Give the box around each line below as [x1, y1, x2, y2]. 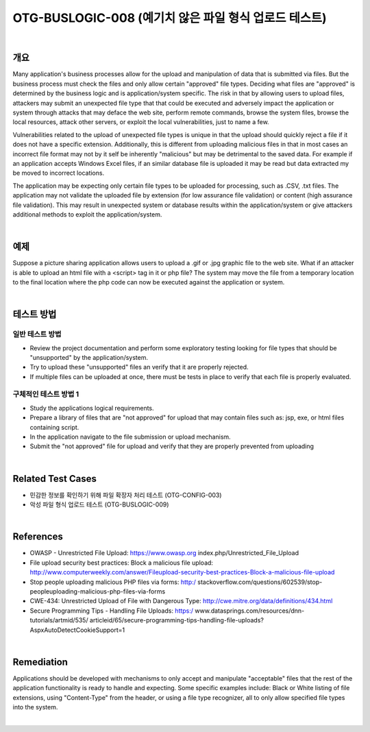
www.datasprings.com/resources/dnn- [195, 607, 305, 615]
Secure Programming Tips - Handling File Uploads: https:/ [29, 607, 194, 615]
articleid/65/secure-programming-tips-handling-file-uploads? [89, 616, 264, 624]
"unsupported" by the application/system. [29, 353, 149, 361]
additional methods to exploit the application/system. [12, 210, 162, 219]
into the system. [12, 703, 58, 711]
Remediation [12, 656, 69, 668]
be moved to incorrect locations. [12, 169, 105, 178]
